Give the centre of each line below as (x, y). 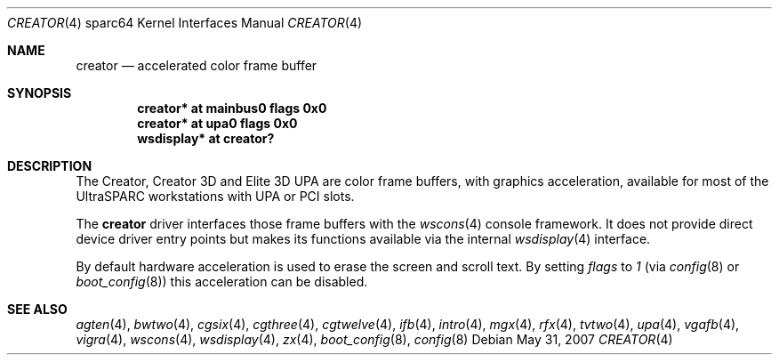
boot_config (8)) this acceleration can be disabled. (222, 282)
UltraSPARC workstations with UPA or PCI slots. (215, 196)
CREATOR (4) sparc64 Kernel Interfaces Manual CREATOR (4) (185, 23)
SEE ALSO (37, 309)
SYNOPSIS (40, 93)
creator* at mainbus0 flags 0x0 (232, 108)
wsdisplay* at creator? (206, 138)
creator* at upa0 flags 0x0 (217, 123)
